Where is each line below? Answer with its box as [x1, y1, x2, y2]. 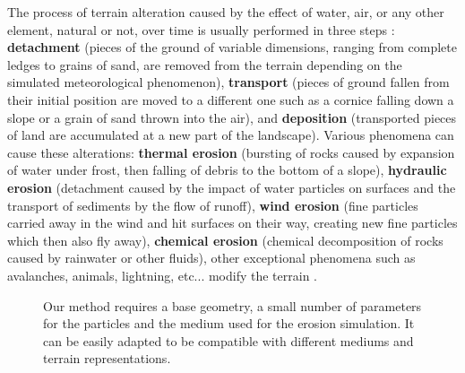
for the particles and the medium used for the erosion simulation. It [43, 314, 415, 333]
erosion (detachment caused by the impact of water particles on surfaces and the [7, 178, 456, 196]
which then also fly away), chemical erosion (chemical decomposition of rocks [7, 230, 443, 249]
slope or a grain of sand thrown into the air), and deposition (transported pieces [7, 108, 457, 126]
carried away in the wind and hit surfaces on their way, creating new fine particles [7, 213, 458, 232]
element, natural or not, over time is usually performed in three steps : [7, 20, 395, 39]
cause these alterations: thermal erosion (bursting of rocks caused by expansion [7, 143, 455, 161]
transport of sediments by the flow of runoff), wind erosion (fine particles [7, 195, 418, 214]
